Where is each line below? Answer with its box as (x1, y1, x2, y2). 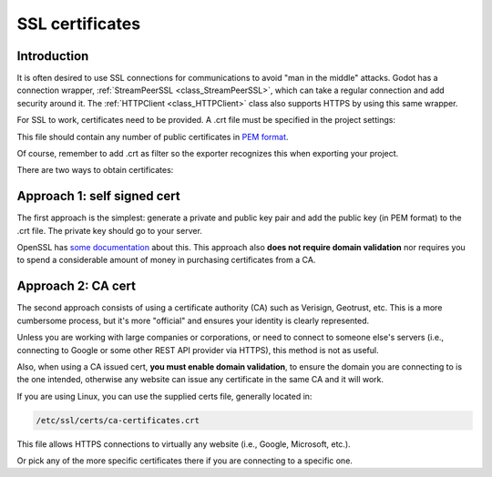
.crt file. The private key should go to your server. (16, 225, 202, 236)
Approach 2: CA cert (16, 279, 137, 294)
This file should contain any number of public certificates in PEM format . (16, 131, 289, 142)
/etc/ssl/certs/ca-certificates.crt (36, 415, 200, 425)
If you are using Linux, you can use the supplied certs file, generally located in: (16, 391, 313, 401)
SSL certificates (16, 14, 141, 34)
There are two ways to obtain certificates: (16, 165, 174, 176)
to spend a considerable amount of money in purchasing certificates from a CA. (16, 255, 316, 266)
